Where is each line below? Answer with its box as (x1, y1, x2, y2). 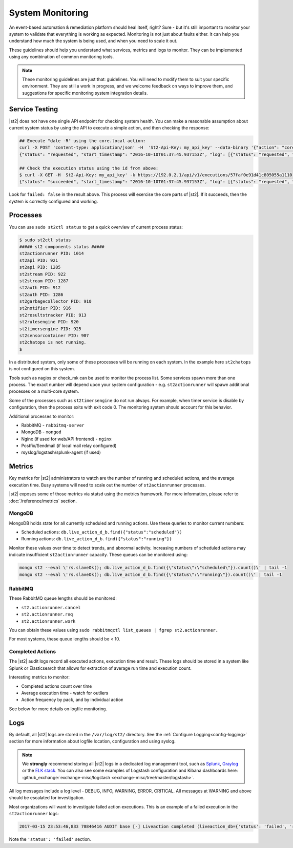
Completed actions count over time (21, 683, 92, 689)
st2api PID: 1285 (19, 264, 61, 270)
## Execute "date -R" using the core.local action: (19, 138, 146, 144)
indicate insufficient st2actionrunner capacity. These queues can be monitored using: (9, 552, 188, 558)
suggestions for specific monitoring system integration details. (22, 90, 148, 96)
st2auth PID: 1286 (19, 292, 63, 297)
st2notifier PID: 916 (19, 305, 71, 311)
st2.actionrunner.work (21, 618, 76, 624)
